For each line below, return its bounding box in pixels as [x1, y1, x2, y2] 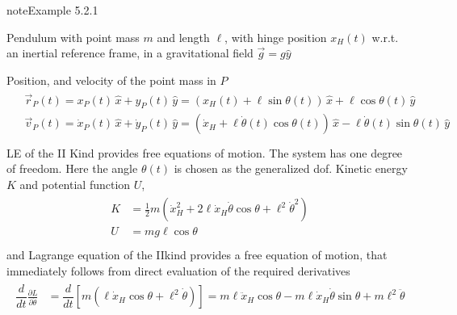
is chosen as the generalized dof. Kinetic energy [174, 160, 408, 177]
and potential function [19, 175, 131, 192]
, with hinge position [224, 28, 327, 45]
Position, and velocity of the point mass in [6, 71, 216, 88]
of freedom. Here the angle [6, 160, 138, 177]
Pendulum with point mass [6, 28, 140, 45]
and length [157, 28, 210, 45]
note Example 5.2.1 [6, 2, 99, 18]
